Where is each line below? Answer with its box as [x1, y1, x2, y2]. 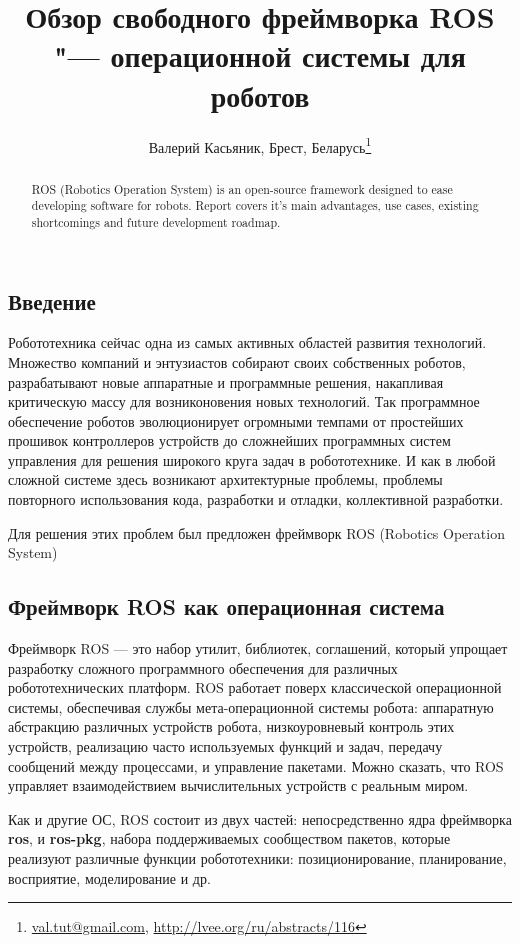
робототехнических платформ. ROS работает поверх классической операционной [8, 677, 502, 698]
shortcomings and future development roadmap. [31, 213, 281, 230]
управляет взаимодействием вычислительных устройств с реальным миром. [8, 775, 469, 796]
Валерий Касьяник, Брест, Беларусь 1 [148, 133, 372, 157]
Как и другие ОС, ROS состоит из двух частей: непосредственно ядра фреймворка [8, 808, 512, 829]
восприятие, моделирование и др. [8, 867, 211, 888]
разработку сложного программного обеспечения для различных [8, 657, 398, 678]
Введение [8, 285, 96, 316]
